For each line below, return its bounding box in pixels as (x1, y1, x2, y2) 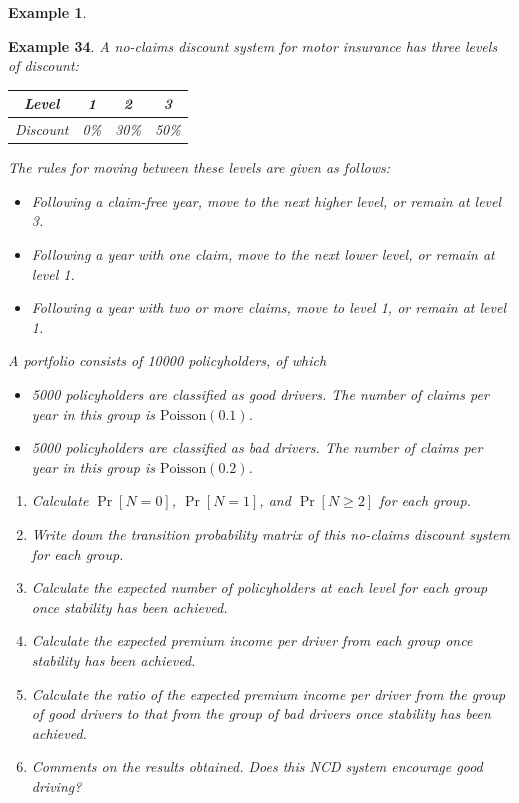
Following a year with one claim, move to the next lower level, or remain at (31, 244, 495, 264)
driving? (31, 775, 82, 796)
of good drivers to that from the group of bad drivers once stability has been (31, 703, 491, 724)
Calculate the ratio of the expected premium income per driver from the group (31, 683, 506, 704)
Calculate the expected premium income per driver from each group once (31, 630, 473, 651)
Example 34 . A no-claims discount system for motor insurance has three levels (8, 35, 498, 56)
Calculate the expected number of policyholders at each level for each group (31, 577, 488, 598)
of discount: (8, 55, 79, 76)
